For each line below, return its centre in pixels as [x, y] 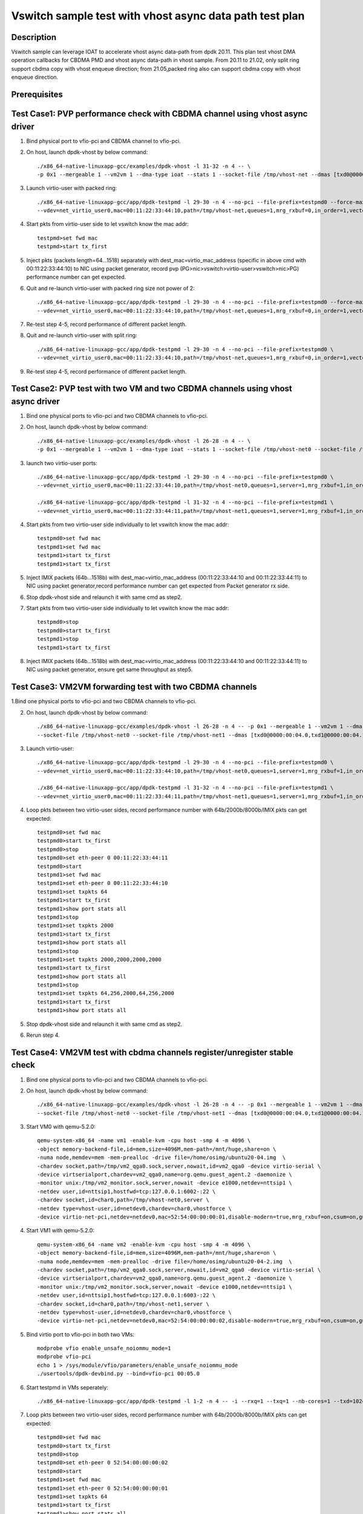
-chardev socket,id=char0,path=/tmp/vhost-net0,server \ [123, 1200]
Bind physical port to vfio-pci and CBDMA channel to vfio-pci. [103, 141]
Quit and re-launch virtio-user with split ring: [82, 336]
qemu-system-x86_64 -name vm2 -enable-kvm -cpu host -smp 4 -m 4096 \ [144, 1244]
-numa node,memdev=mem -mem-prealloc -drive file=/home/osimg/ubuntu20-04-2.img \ [165, 1261]
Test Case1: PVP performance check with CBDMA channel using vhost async [159, 114]
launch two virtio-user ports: [62, 463]
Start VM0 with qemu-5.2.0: [61, 1127]
